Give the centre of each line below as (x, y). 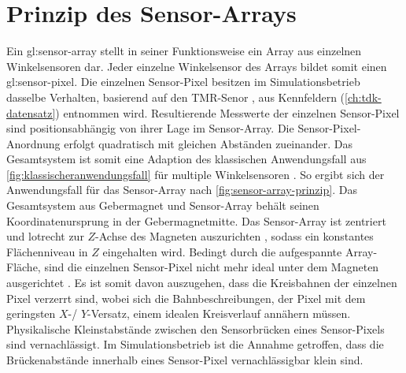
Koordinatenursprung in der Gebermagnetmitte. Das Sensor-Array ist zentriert (196, 220)
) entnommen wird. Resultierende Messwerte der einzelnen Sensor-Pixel (227, 112)
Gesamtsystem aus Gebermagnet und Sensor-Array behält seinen (163, 205)
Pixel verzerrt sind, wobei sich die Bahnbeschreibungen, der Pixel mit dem (186, 298)
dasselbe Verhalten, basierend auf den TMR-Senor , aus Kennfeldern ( (176, 97)
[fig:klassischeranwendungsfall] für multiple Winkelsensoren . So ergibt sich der (196, 174)
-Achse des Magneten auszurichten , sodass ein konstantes (234, 236)
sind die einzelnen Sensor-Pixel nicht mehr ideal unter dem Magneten (212, 267)
